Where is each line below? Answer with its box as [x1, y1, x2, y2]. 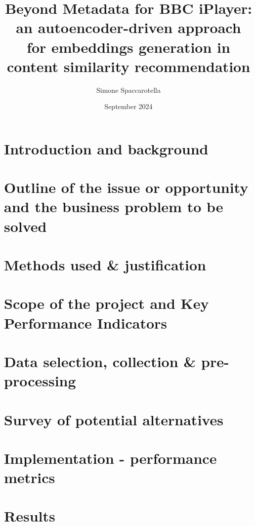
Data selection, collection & [4, 351, 196, 371]
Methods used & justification [4, 255, 206, 274]
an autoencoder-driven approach [16, 17, 241, 38]
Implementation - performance [4, 448, 217, 468]
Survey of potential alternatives [4, 409, 223, 429]
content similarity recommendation [6, 56, 251, 76]
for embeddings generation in [27, 37, 230, 57]
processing [4, 371, 76, 391]
